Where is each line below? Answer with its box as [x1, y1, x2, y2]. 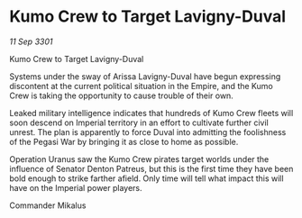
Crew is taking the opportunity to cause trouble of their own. [9, 90, 234, 101]
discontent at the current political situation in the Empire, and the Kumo [9, 80, 273, 91]
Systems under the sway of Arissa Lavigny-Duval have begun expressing [9, 70, 281, 82]
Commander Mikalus [9, 200, 87, 211]
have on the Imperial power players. [9, 182, 142, 193]
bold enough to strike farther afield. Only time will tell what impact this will [9, 173, 284, 184]
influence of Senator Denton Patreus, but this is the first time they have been [9, 163, 294, 174]
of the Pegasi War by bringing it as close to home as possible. [9, 136, 239, 147]
